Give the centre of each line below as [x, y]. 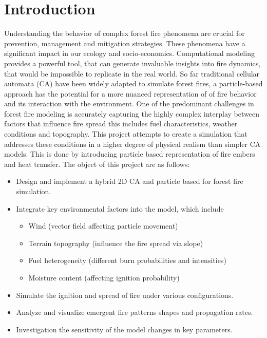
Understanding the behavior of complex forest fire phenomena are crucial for [125, 33]
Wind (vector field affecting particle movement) [103, 226]
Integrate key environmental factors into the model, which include [120, 208]
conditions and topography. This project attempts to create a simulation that [126, 134]
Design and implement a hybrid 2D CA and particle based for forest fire [130, 181]
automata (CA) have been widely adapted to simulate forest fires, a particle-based [133, 83]
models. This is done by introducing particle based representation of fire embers [130, 154]
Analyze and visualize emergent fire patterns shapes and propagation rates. [135, 312]
